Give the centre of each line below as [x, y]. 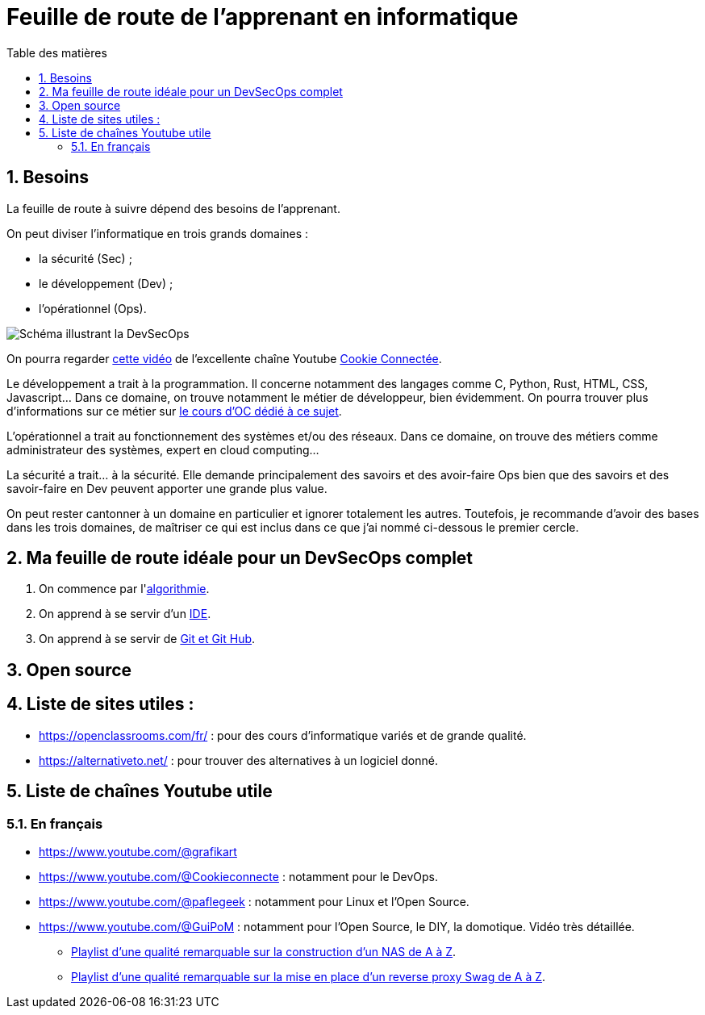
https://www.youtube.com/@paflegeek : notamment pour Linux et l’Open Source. [254, 901]
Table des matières [57, 52]
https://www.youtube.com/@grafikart [138, 851]
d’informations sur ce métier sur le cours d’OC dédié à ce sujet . [174, 411]
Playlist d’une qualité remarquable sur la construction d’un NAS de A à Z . [264, 951]
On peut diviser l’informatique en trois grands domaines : [158, 233]
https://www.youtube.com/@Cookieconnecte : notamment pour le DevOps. [239, 876]
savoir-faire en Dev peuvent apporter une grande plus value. [167, 488]
